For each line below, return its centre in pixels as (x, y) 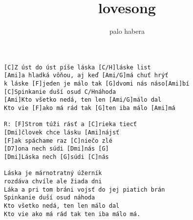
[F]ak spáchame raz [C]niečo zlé (58, 141)
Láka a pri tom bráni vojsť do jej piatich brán (85, 189)
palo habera (127, 31)
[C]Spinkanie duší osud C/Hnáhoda (60, 92)
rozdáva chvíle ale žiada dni (53, 181)
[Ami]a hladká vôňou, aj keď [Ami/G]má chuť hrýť (86, 76)
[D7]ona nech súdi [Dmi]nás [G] (56, 149)
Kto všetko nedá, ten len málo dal (62, 206)
